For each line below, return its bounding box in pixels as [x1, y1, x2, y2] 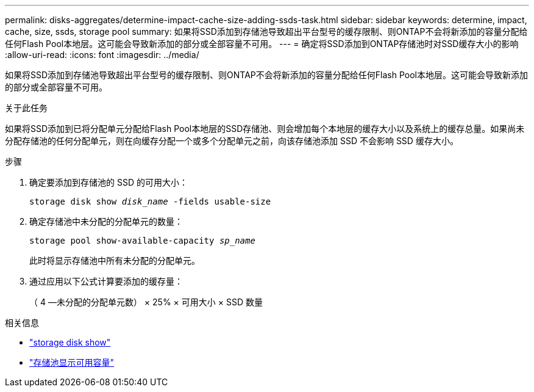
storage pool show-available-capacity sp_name [29, 236, 255, 245]
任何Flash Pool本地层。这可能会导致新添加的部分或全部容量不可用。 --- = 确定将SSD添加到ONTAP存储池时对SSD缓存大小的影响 [5, 38, 519, 49]
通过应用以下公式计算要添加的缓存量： [29, 276, 183, 286]
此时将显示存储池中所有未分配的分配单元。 [29, 255, 200, 266]
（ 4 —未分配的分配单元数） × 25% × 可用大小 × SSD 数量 [29, 297, 263, 307]
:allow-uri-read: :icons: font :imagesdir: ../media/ [5, 49, 199, 60]
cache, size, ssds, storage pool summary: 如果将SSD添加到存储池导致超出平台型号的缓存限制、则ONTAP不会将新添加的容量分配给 [5, 26, 528, 37]
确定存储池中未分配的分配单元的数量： [29, 216, 183, 227]
